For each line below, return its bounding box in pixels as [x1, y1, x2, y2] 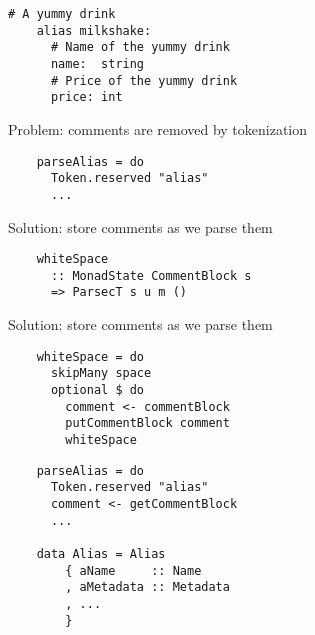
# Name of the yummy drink [50, 40, 230, 55]
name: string [50, 56, 145, 71]
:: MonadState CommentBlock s [50, 268, 252, 283]
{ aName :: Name [65, 563, 202, 578]
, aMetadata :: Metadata [65, 580, 230, 595]
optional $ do [50, 382, 145, 397]
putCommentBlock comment [65, 416, 230, 431]
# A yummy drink [8, 7, 116, 21]
